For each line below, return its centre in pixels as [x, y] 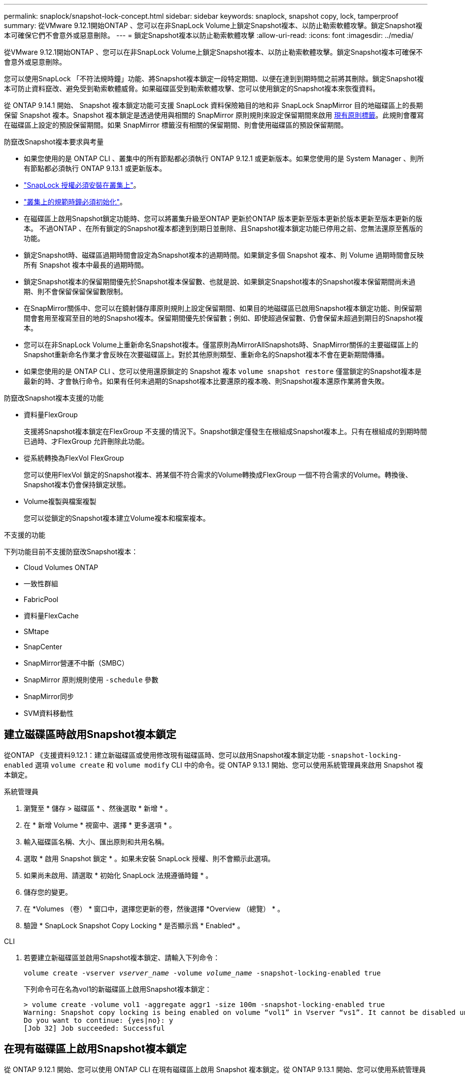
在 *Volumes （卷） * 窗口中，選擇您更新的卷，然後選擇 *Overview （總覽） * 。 [154, 908]
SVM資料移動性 [49, 713]
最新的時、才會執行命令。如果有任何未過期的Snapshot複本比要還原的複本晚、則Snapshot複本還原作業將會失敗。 [206, 381]
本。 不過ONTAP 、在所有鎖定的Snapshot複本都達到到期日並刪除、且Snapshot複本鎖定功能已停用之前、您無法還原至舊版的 [223, 228]
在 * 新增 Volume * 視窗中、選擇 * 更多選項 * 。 [100, 825]
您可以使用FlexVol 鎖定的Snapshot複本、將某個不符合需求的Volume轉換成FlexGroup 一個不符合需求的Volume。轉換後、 [218, 475]
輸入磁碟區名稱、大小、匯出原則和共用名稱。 [96, 841]
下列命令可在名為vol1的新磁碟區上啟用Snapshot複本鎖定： [118, 989]
